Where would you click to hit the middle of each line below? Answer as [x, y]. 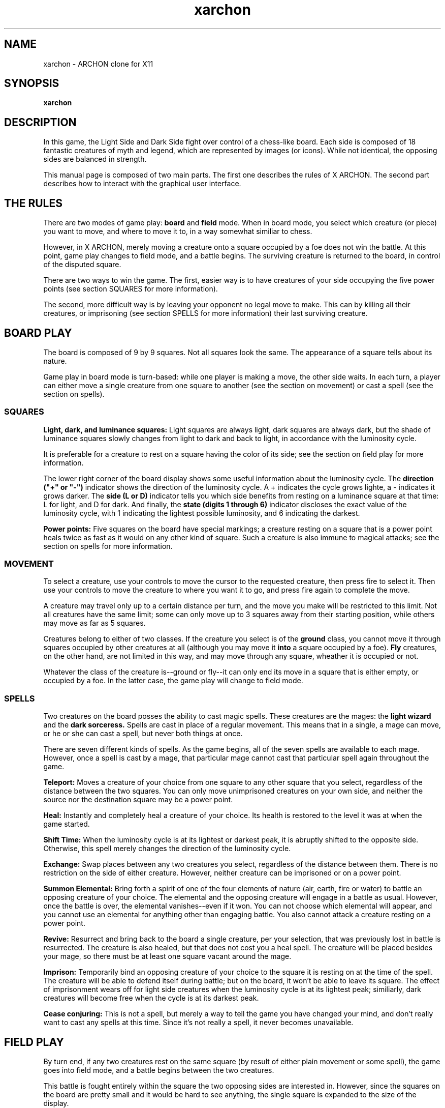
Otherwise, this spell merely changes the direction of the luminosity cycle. [167, 849]
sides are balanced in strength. [95, 159]
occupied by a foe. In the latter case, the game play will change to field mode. [173, 681]
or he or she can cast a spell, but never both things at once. [143, 734]
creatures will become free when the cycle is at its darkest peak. [151, 998]
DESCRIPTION [40, 122]
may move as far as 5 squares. [94, 623]
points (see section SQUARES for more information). [131, 289]
